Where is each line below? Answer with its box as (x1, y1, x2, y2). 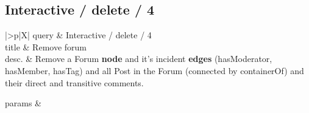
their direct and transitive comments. (5, 76, 144, 89)
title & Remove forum (5, 40, 87, 53)
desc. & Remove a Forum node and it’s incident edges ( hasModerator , (5, 52, 272, 65)
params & (5, 97, 42, 109)
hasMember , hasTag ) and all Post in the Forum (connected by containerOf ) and (5, 64, 304, 77)
